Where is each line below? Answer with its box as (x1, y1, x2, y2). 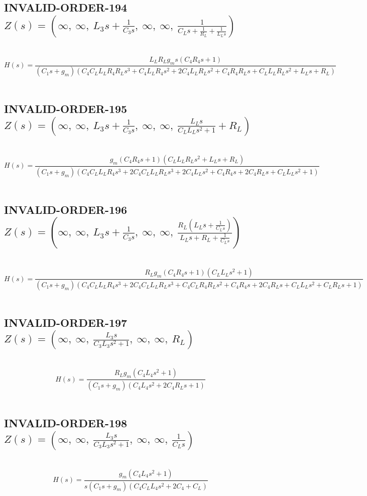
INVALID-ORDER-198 (4, 415, 128, 431)
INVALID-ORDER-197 (4, 314, 128, 330)
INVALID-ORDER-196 (4, 201, 128, 217)
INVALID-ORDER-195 (4, 101, 128, 116)
